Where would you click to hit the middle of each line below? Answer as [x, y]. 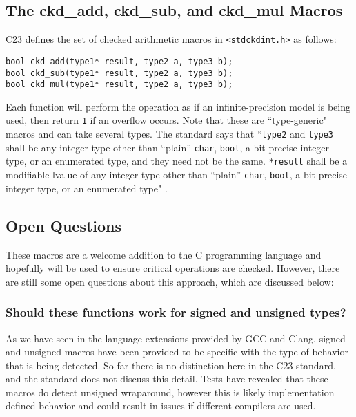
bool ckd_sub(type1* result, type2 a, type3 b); [119, 73]
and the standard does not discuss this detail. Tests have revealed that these [167, 379]
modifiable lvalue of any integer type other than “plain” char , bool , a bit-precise [176, 175]
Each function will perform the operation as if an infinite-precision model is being [178, 106]
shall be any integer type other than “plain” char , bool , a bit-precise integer [168, 147]
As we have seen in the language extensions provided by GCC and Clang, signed [176, 338]
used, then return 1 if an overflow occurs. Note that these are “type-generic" [166, 120]
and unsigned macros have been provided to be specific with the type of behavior [177, 352]
